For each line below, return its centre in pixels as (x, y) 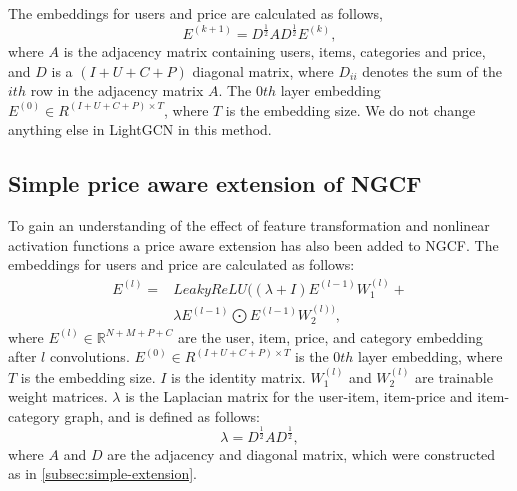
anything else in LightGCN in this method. (140, 129)
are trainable (454, 376)
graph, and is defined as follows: (162, 415)
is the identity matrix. (238, 376)
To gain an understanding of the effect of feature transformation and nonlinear (249, 225)
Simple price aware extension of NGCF (215, 183)
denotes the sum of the (432, 70)
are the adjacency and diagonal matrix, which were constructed (301, 453)
